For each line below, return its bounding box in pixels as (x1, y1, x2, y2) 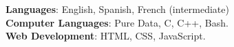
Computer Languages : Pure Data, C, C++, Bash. (6, 15, 228, 29)
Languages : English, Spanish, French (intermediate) (6, 2, 229, 16)
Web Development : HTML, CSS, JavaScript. (6, 29, 206, 43)
